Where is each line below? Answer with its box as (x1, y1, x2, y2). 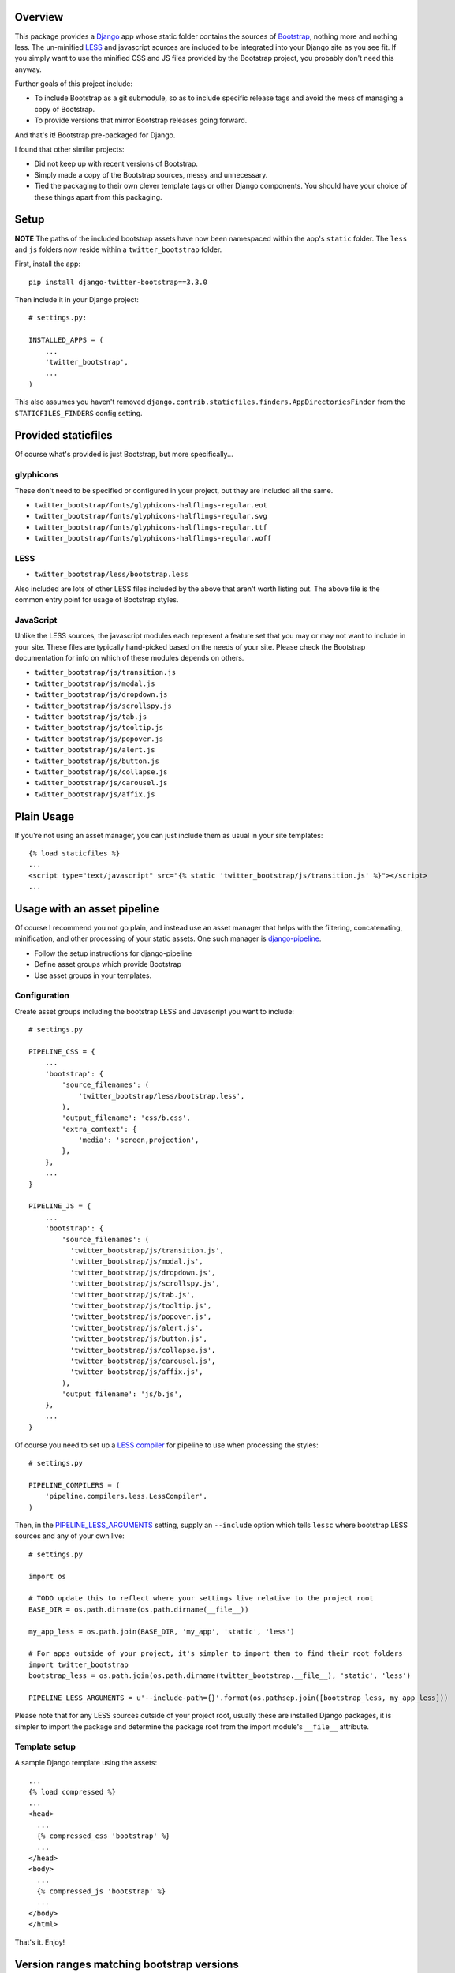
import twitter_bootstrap (28, 1660, 129, 1669)
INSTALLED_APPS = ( (28, 335, 104, 345)
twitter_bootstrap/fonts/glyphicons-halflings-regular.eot (34, 501, 268, 510)
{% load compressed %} (28, 1788, 117, 1796)
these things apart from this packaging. (34, 192, 162, 201)
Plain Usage (14, 810, 75, 823)
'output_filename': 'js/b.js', (62, 1390, 183, 1398)
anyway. (14, 64, 43, 74)
